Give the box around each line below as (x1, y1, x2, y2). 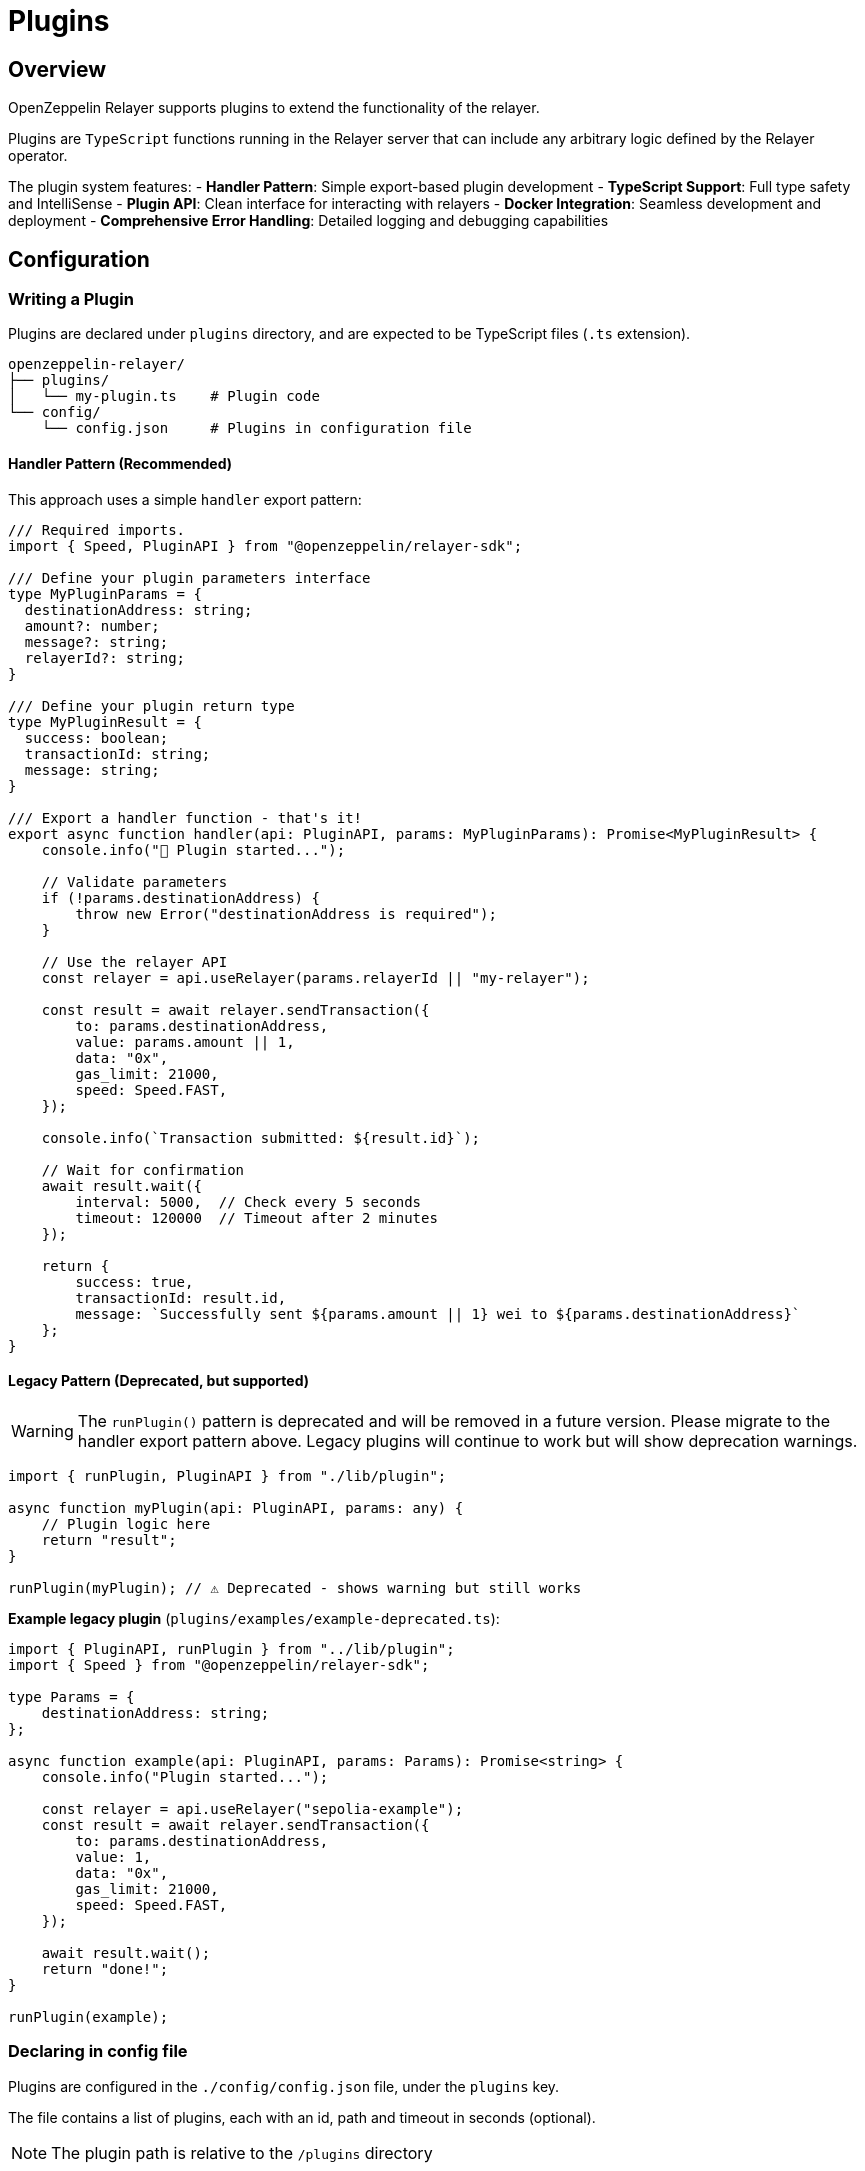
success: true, (75, 1273, 194, 1290)
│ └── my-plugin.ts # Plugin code (8, 388, 320, 405)
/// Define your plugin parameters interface (8, 569, 371, 586)
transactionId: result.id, (75, 1289, 287, 1306)
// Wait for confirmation (41, 1161, 245, 1178)
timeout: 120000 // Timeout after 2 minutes (75, 1209, 438, 1226)
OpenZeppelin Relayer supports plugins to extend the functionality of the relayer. (8, 99, 540, 117)
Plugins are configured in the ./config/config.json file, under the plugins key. (8, 2077, 560, 2095)
